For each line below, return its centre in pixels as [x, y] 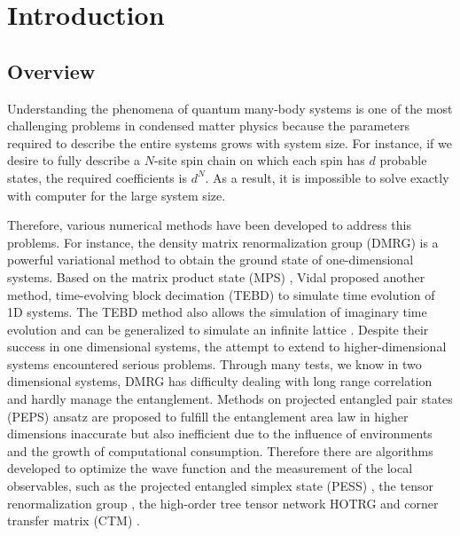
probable [403, 160]
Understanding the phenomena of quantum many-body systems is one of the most [230, 108]
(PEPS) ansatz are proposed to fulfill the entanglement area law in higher [208, 416]
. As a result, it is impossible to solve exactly [327, 177]
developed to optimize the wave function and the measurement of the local [210, 468]
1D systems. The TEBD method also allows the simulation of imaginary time [217, 312]
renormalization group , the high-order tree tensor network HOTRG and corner [223, 503]
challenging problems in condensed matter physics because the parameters [209, 126]
